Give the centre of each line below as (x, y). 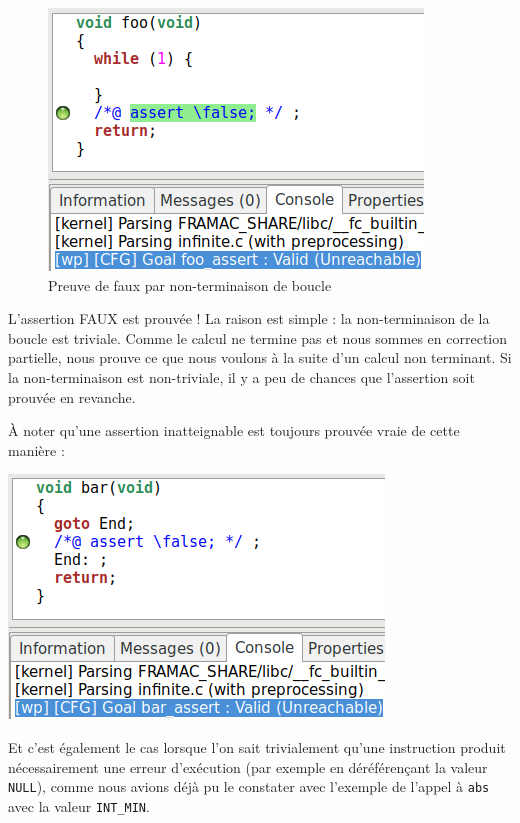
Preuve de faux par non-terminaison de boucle (190, 284)
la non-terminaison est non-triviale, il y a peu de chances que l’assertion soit (241, 376)
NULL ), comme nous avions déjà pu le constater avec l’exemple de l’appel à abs (249, 786)
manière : (36, 449)
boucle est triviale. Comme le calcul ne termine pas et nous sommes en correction (257, 337)
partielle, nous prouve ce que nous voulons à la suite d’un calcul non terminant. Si (260, 357)
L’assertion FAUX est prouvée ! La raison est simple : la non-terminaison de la (249, 318)
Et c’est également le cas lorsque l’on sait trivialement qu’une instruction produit (257, 746)
